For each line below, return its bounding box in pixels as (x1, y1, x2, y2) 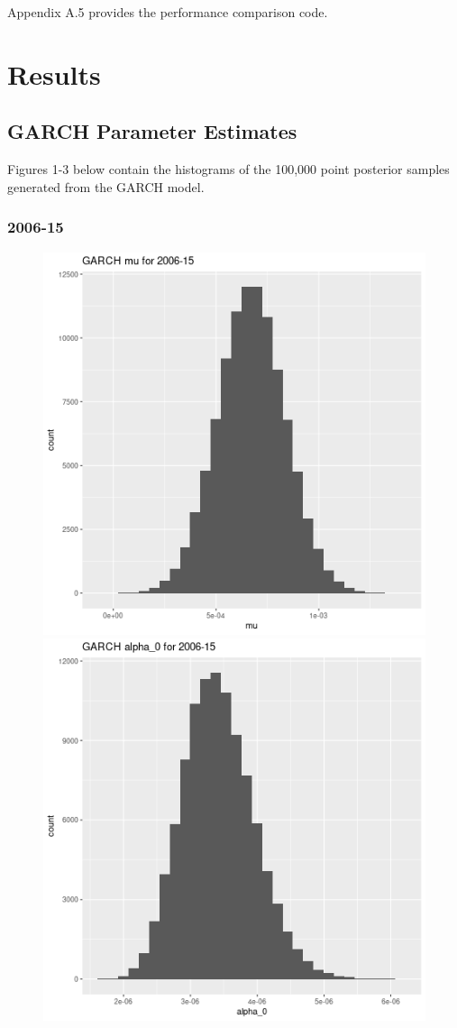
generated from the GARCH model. (7, 177, 205, 196)
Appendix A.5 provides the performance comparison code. (7, 3, 328, 21)
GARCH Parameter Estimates (7, 117, 297, 145)
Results (7, 55, 101, 92)
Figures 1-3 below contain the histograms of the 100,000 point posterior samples (7, 160, 450, 179)
